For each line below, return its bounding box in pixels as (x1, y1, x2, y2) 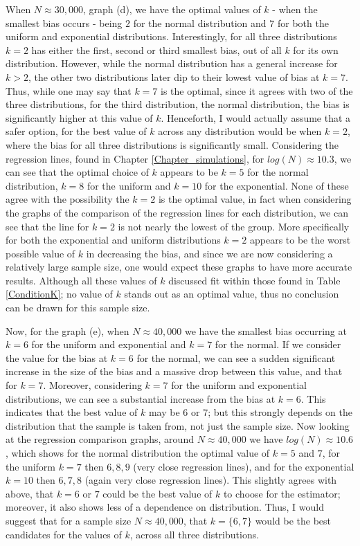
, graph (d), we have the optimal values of (82, 2, 261, 16)
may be (148, 405, 180, 419)
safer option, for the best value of (6, 124, 147, 138)
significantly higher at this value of (6, 110, 153, 125)
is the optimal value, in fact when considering (158, 192, 352, 206)
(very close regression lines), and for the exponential (133, 459, 354, 473)
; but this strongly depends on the (208, 405, 352, 419)
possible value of (6, 246, 75, 260)
